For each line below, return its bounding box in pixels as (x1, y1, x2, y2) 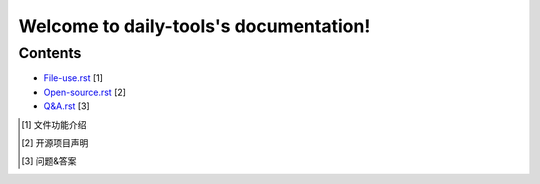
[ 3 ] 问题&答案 (21, 155, 77, 167)
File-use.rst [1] (43, 72, 104, 84)
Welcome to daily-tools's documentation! (18, 15, 371, 37)
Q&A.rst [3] (43, 100, 90, 112)
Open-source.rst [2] (43, 86, 127, 98)
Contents (18, 44, 82, 62)
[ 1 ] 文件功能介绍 (21, 118, 87, 130)
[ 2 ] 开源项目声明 (21, 136, 89, 149)
